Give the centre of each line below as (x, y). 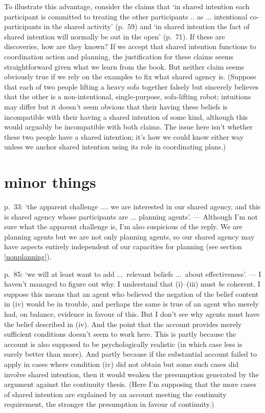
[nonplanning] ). (28, 256)
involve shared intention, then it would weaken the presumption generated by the (131, 374)
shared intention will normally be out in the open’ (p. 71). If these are (115, 36)
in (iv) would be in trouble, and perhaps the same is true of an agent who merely (131, 304)
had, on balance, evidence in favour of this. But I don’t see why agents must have (132, 313)
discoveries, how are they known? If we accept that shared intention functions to (130, 46)
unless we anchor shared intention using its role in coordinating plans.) (115, 147)
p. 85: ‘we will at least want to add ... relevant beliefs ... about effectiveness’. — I (133, 274)
